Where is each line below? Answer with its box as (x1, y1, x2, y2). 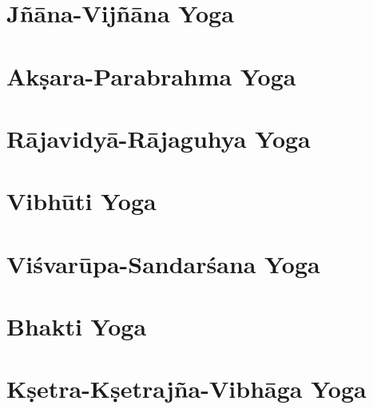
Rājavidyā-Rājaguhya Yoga (6, 121, 311, 154)
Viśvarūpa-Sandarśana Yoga (6, 247, 320, 280)
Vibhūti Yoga (6, 185, 157, 217)
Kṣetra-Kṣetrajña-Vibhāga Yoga (6, 372, 367, 405)
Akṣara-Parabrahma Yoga (6, 59, 296, 92)
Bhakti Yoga (6, 310, 147, 343)
